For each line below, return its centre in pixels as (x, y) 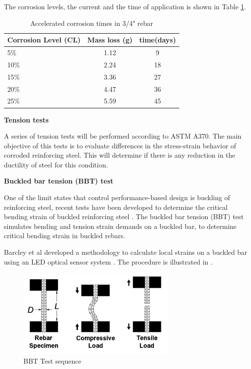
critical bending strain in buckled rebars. (65, 236)
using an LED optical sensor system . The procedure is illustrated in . (108, 261)
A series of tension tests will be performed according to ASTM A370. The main (123, 136)
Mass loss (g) (110, 40)
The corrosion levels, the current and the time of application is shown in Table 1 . (125, 6)
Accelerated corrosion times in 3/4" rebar (92, 23)
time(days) (157, 40)
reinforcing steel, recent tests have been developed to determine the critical (116, 207)
